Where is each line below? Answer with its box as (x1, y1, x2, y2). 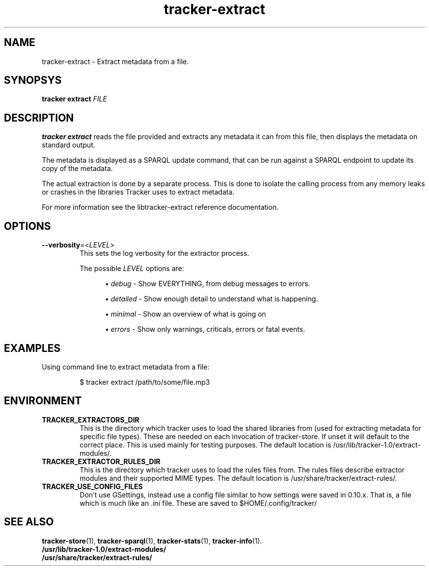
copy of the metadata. (42, 164, 113, 173)
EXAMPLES (4, 342, 61, 354)
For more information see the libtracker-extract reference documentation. (42, 203, 279, 212)
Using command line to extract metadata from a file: (42, 362, 210, 371)
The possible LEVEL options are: (79, 264, 184, 273)
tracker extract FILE (42, 95, 107, 103)
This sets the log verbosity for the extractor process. (79, 249, 249, 258)
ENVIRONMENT (4, 395, 82, 407)
